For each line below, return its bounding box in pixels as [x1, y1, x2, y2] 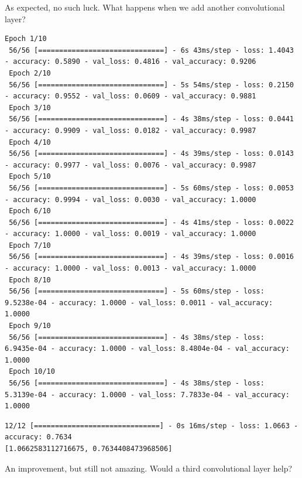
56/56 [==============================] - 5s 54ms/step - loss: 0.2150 [9, 80, 294, 89]
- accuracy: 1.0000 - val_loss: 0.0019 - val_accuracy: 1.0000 [5, 230, 256, 238]
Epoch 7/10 [9, 241, 51, 250]
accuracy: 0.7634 [5, 433, 72, 442]
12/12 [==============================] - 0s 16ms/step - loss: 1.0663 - [5, 421, 298, 430]
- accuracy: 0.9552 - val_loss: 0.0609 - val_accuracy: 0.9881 [5, 92, 256, 101]
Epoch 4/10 [9, 138, 51, 146]
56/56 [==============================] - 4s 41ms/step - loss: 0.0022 [9, 218, 294, 227]
